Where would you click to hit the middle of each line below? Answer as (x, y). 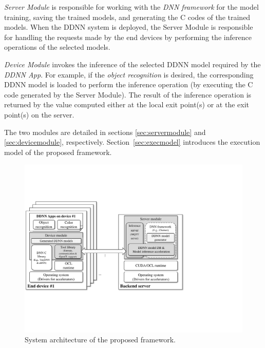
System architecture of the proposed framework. (100, 340)
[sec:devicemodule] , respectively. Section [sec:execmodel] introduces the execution (132, 142)
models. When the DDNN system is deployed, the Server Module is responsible (129, 27)
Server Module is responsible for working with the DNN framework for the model (131, 7)
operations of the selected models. (57, 47)
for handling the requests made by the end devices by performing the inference (128, 37)
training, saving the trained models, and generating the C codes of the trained (127, 17)
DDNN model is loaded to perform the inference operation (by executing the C (129, 84)
